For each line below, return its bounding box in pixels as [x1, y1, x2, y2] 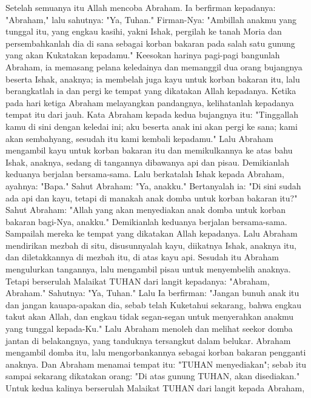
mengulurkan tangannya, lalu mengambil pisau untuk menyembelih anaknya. [5, 263, 291, 275]
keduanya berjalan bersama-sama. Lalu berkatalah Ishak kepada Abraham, [5, 167, 284, 180]
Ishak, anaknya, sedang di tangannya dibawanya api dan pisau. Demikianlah [5, 155, 289, 168]
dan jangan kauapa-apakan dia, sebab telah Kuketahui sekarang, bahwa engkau [5, 298, 301, 311]
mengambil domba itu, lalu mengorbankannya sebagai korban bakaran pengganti [5, 346, 306, 359]
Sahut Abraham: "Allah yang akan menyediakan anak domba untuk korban [5, 203, 286, 216]
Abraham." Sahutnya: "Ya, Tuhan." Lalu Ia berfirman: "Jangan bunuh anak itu [5, 286, 299, 299]
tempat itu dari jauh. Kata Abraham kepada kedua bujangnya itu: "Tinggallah [5, 108, 298, 121]
